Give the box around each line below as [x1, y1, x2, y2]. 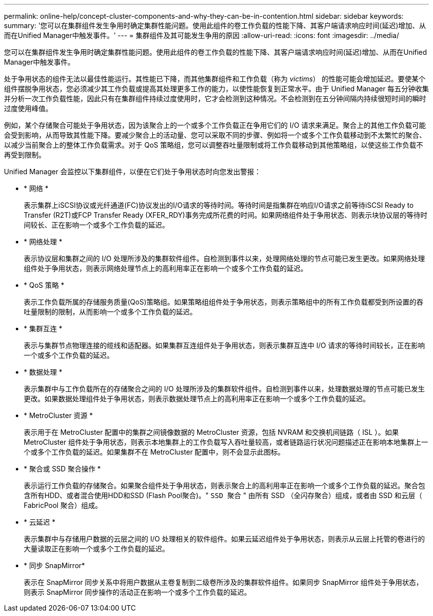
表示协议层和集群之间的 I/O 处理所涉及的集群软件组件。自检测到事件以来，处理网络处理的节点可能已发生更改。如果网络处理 [24, 254, 425, 263]
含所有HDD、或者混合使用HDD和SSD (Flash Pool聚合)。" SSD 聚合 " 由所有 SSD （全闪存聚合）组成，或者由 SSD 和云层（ [24, 491, 423, 500]
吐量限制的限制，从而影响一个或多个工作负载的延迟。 [24, 308, 197, 316]
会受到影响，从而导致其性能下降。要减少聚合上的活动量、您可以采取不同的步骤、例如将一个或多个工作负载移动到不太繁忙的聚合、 [4, 131, 426, 139]
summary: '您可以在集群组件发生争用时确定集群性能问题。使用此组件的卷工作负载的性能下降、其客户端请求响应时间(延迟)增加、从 [4, 21, 426, 30]
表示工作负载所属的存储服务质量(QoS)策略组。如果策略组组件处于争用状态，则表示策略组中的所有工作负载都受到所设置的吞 [24, 298, 424, 306]
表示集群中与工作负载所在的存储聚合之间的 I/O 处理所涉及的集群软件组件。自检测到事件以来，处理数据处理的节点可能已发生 [24, 385, 425, 393]
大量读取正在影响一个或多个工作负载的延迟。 [24, 544, 169, 553]
